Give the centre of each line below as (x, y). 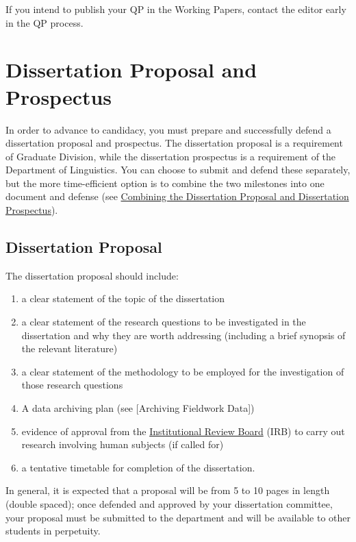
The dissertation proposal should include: (92, 275)
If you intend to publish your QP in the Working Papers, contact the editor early (176, 9)
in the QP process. (44, 22)
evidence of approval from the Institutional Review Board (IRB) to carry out (183, 431)
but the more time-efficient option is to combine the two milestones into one (165, 183)
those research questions (72, 385)
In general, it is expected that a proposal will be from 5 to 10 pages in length (168, 490)
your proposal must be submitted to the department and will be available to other (178, 517)
